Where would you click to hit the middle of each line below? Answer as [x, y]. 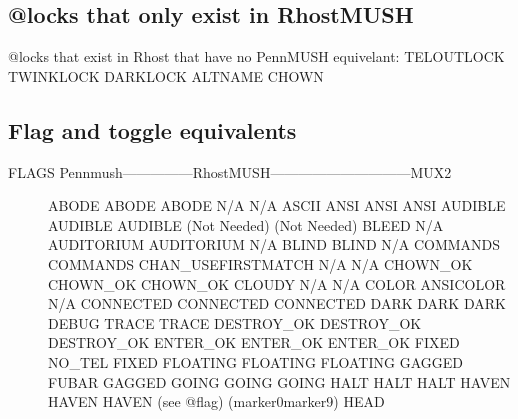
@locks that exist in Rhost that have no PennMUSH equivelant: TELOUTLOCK [256, 56]
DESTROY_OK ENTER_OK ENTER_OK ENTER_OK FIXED [254, 342]
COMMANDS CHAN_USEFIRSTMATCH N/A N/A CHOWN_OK [260, 263]
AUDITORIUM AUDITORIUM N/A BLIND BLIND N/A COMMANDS [274, 244]
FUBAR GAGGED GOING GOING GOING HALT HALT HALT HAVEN [279, 381]
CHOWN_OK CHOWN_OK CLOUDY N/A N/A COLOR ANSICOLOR [277, 283]
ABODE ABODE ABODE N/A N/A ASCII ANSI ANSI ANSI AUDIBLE [277, 205]
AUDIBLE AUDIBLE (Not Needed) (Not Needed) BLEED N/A [246, 224]
